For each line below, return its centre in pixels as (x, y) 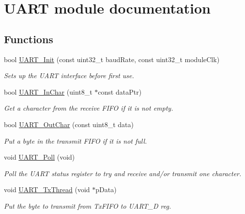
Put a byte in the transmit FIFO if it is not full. (76, 140)
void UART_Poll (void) (39, 157)
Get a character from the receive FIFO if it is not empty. (89, 108)
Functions (29, 39)
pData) (106, 189)
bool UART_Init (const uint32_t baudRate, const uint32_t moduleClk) (112, 59)
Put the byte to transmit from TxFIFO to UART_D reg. (88, 206)
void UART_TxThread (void (47, 189)
